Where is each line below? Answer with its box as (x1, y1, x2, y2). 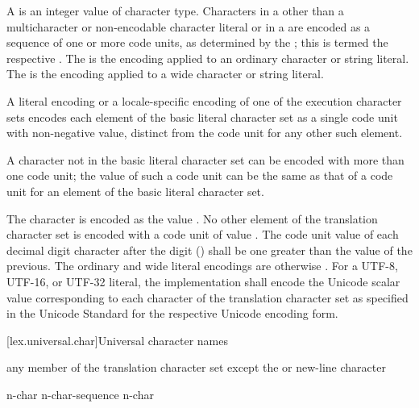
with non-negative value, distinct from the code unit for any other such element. (6, 124, 403, 141)
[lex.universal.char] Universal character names (6, 331, 229, 348)
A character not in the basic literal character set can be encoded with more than (6, 151, 404, 168)
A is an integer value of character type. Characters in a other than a (6, 2, 344, 19)
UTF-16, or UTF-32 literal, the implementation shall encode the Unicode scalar (6, 273, 400, 289)
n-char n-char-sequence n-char (6, 385, 154, 402)
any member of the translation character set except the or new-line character (6, 359, 386, 376)
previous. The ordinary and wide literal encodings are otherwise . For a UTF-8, (6, 257, 398, 274)
